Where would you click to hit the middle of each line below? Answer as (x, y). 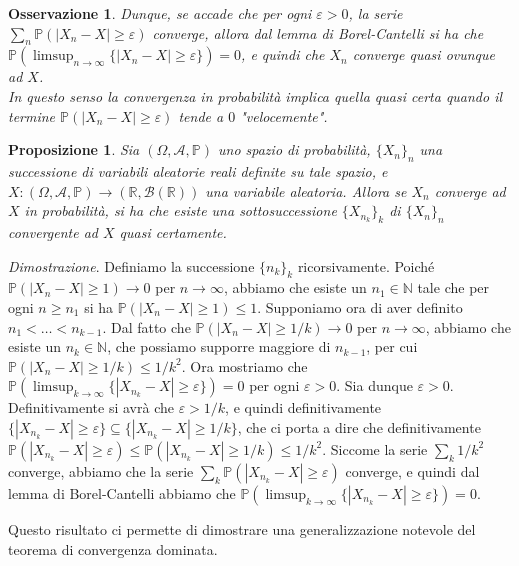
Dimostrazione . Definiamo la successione (131, 265)
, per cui (392, 346)
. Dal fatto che (146, 326)
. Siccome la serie (375, 448)
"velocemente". (284, 115)
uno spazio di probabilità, (294, 149)
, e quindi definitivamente (303, 407)
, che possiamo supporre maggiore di (219, 346)
